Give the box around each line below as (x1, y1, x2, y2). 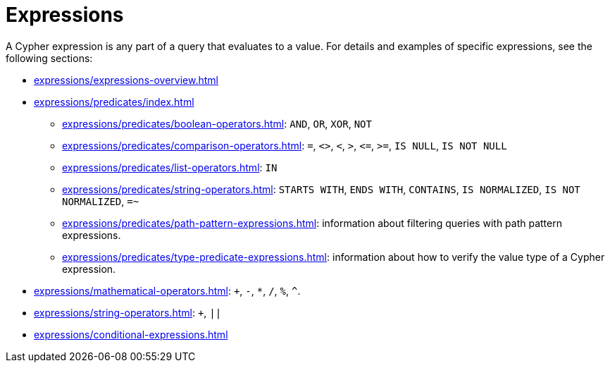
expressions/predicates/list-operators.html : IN (62, 161, 278, 173)
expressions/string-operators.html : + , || (34, 306, 222, 319)
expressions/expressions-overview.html (34, 73, 218, 86)
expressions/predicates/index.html (34, 95, 194, 108)
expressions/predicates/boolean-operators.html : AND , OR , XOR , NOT (62, 117, 372, 130)
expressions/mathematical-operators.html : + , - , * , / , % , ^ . (34, 284, 301, 297)
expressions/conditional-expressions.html (34, 328, 228, 341)
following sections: (6, 51, 93, 64)
